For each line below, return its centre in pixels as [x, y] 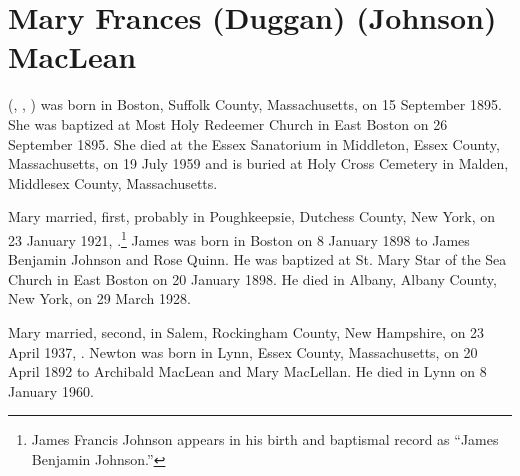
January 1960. [51, 390]
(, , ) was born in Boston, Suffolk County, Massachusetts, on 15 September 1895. [255, 104]
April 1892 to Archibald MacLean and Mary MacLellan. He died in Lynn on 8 [247, 371]
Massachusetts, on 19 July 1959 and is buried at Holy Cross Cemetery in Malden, [258, 163]
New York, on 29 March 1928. [99, 298]
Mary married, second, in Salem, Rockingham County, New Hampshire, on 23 [246, 331]
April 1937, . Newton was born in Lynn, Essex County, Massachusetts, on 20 [243, 351]
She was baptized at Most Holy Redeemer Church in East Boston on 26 [228, 123]
